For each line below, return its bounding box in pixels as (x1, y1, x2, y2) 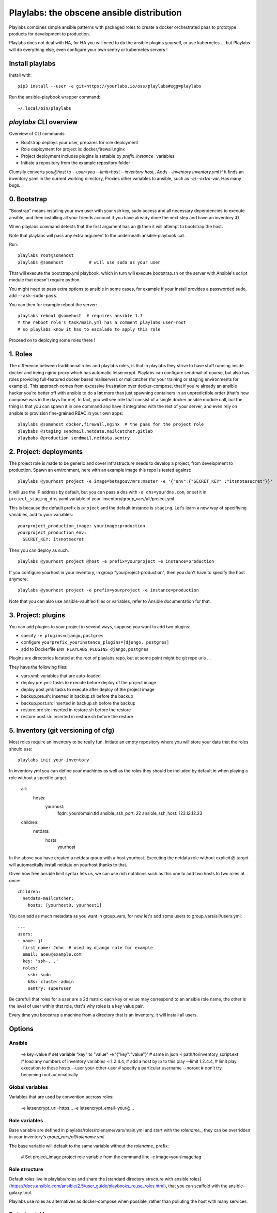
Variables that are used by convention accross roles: (9, 1094, 114, 1100)
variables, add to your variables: (9, 512, 73, 518)
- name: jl (17, 938, 44, 944)
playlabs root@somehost (17, 253, 74, 258)
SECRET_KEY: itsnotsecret (22, 537, 84, 542)
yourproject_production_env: (17, 530, 87, 536)
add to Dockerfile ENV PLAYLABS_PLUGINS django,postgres (21, 646, 149, 652)
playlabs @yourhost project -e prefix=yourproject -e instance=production (17, 588, 199, 593)
